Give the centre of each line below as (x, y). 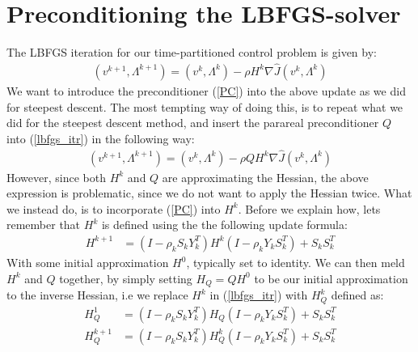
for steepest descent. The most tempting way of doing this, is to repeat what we (205, 106)
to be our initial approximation (331, 278)
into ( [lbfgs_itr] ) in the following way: (101, 138)
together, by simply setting (126, 278)
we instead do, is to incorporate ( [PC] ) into (114, 208)
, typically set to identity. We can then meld (296, 262)
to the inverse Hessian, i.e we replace (97, 295)
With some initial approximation (88, 262)
